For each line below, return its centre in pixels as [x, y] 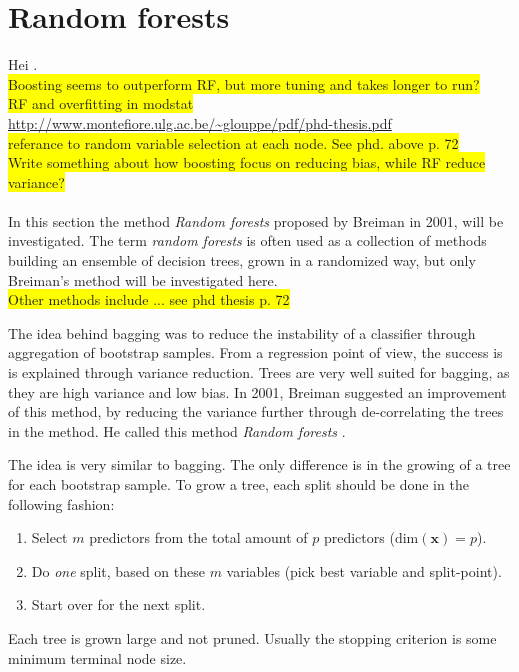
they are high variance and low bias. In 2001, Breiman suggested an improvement [257, 391]
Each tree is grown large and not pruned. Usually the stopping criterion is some [252, 637]
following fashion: [61, 503]
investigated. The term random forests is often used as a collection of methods [247, 240]
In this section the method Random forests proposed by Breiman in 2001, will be [256, 220]
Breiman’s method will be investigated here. [143, 279]
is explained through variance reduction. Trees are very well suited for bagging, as [259, 372]
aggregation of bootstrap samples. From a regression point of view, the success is [255, 352]
